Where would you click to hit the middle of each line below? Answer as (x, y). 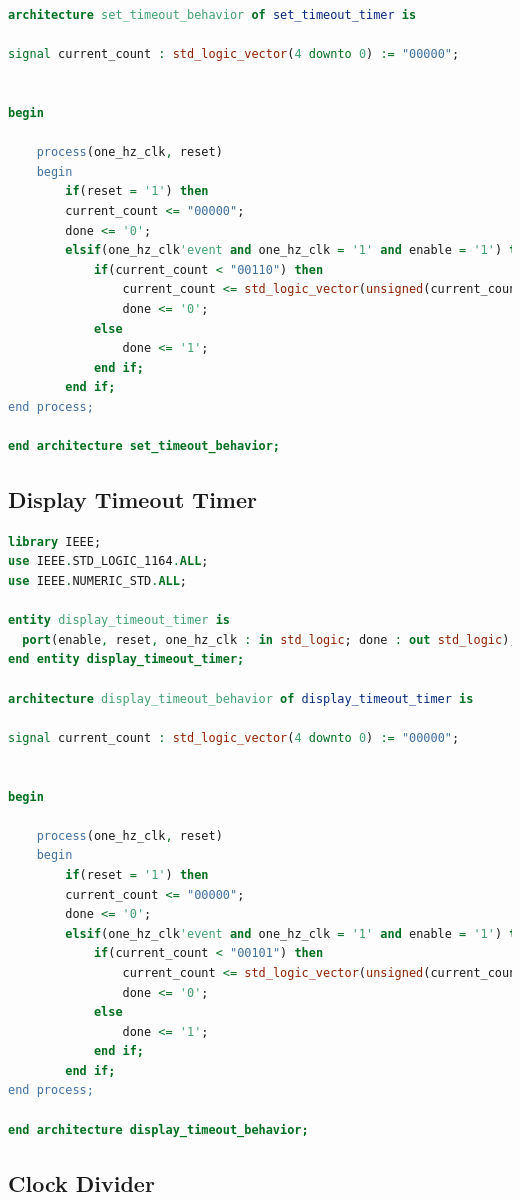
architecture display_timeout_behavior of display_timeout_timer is (241, 698)
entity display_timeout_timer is (119, 620)
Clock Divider (81, 1182)
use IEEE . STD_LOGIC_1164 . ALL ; (108, 561)
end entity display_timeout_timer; (126, 659)
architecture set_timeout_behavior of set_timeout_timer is (212, 15)
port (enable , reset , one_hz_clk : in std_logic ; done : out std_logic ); (269, 639)
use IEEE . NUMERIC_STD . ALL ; (98, 581)
